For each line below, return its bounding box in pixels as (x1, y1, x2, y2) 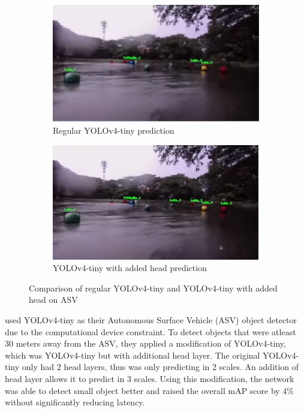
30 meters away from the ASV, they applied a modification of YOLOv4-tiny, (5, 337, 286, 350)
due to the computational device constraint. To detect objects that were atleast (5, 325, 296, 338)
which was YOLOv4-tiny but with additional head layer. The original (5, 348, 260, 361)
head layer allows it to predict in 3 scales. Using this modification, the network (5, 372, 294, 384)
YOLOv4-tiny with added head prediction (53, 261, 207, 274)
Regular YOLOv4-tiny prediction (53, 124, 174, 137)
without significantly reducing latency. (5, 396, 145, 408)
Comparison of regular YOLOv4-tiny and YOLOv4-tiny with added (29, 281, 278, 294)
